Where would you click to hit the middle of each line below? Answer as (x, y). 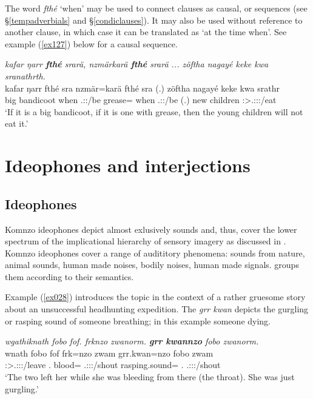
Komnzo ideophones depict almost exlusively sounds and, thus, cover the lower (151, 229)
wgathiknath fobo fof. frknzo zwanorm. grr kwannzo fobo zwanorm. (132, 341)
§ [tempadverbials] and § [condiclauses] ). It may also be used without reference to (154, 20)
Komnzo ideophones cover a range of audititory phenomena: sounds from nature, (155, 253)
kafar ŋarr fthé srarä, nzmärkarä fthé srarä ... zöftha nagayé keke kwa (137, 64)
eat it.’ (17, 123)
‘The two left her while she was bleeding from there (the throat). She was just (150, 377)
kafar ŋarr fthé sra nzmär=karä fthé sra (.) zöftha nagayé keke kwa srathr (142, 88)
